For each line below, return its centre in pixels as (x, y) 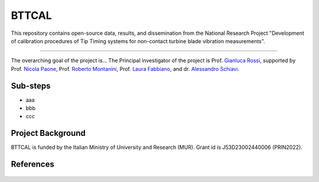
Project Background (48, 133)
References (32, 165)
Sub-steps (31, 86)
